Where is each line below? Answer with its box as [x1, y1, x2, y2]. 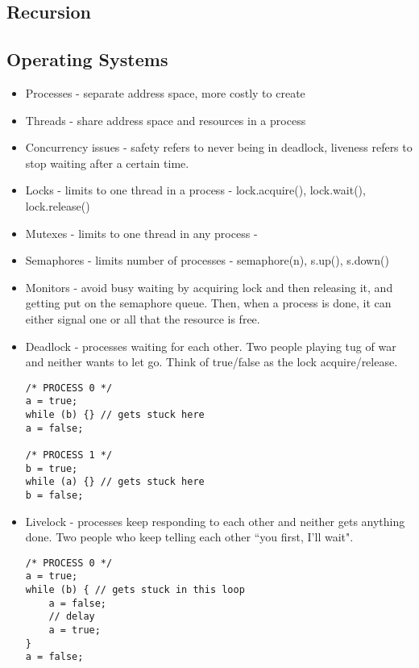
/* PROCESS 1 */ [25, 449, 113, 461]
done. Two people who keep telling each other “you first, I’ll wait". [25, 528, 354, 545]
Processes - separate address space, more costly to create [25, 84, 305, 101]
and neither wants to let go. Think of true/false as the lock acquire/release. [25, 353, 398, 370]
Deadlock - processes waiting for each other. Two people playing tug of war [25, 337, 396, 354]
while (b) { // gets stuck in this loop [25, 584, 245, 596]
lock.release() [25, 197, 90, 214]
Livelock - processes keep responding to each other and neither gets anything [25, 512, 405, 529]
